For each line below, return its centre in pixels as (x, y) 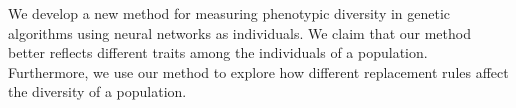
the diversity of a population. (97, 91)
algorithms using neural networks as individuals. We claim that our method (239, 32)
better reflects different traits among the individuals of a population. (218, 52)
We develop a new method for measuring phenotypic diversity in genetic (229, 13)
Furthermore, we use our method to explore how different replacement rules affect (258, 71)
